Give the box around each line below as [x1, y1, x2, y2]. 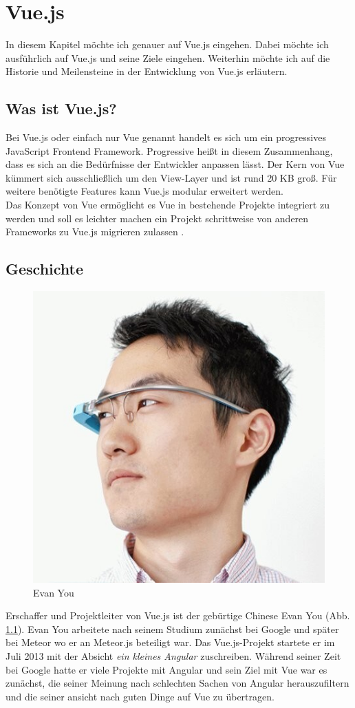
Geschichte [6, 258, 84, 279]
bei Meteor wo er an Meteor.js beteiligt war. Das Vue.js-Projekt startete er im [6, 635, 335, 650]
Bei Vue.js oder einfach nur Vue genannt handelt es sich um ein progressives [6, 130, 326, 144]
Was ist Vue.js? [6, 98, 117, 119]
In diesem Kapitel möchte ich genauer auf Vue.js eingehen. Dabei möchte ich [6, 37, 329, 52]
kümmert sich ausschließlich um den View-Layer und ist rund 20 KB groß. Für [6, 170, 337, 184]
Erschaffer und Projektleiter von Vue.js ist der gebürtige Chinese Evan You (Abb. [6, 608, 350, 623]
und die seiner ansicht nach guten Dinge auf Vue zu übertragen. [6, 689, 275, 703]
